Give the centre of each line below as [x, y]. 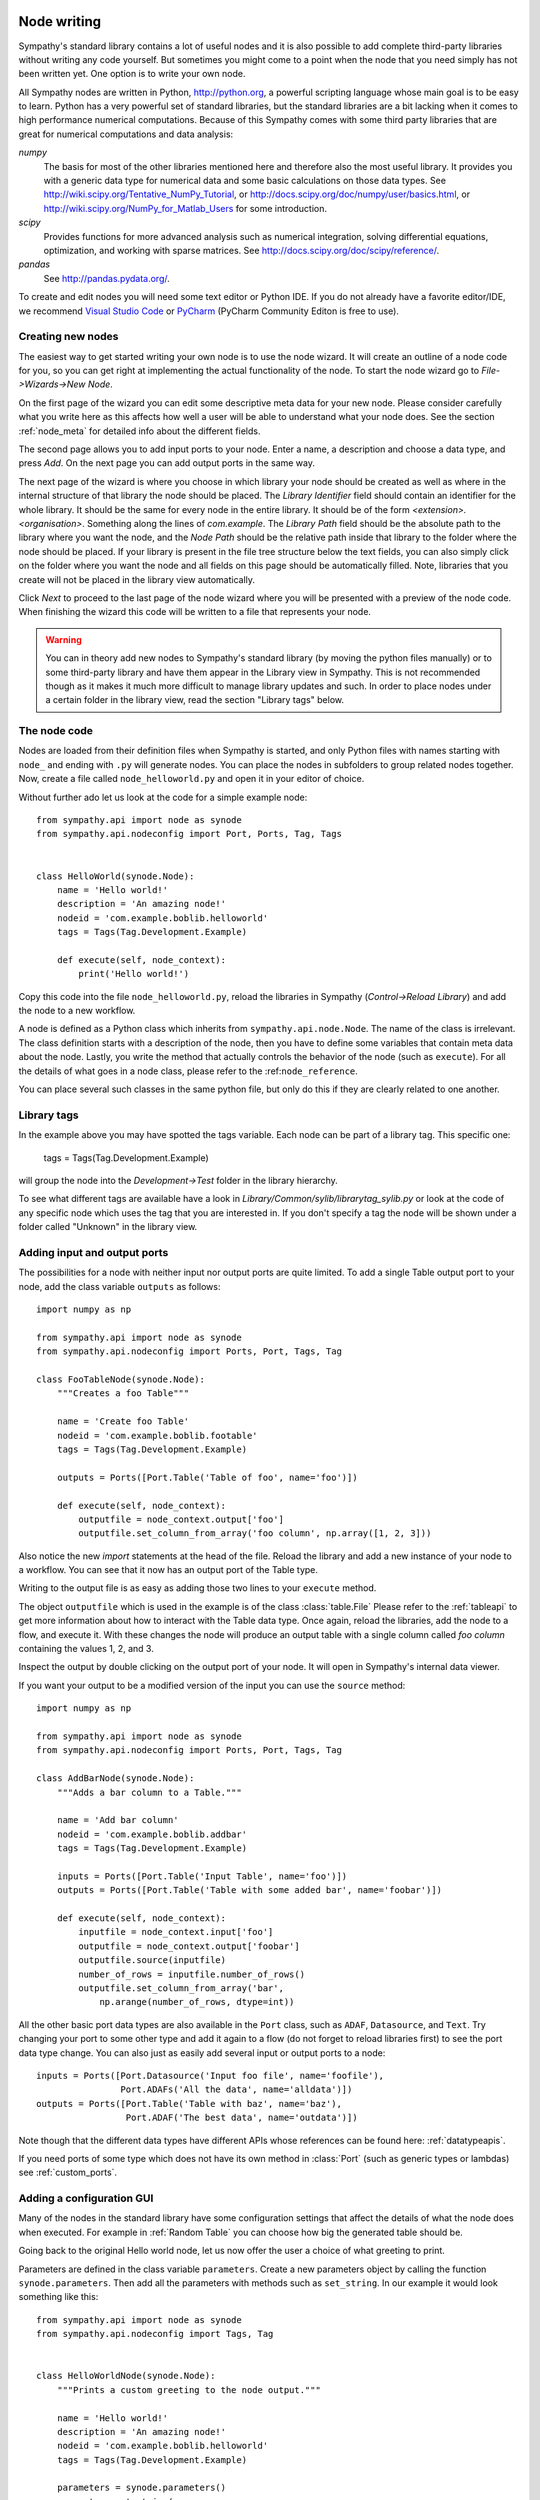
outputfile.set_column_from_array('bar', [181, 1988]
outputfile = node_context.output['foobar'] [189, 1946]
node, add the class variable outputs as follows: [119, 1286]
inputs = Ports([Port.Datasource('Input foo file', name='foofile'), [210, 2075]
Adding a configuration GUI [86, 2198]
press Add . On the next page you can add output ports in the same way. [166, 463]
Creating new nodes [68, 337]
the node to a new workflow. [77, 1011]
